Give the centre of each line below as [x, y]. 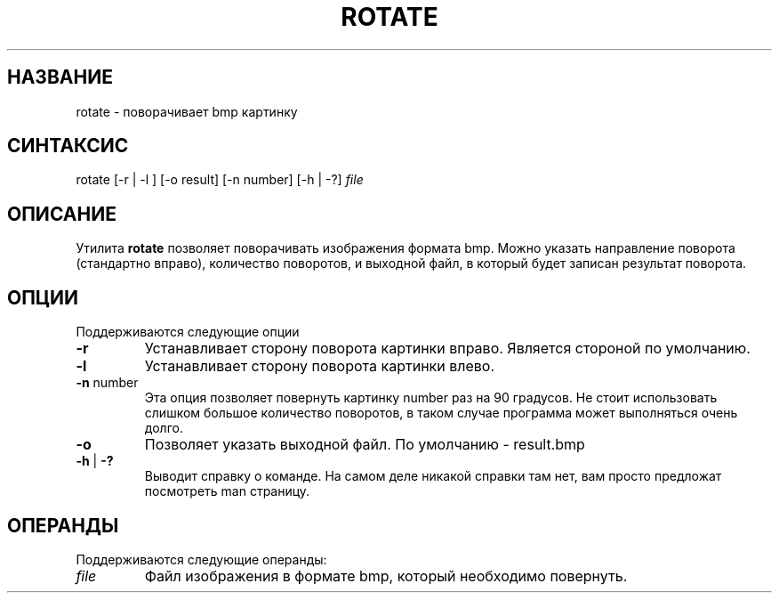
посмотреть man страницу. [227, 491]
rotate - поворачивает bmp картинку [187, 111]
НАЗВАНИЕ [60, 77]
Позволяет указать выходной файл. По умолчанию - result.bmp [365, 445]
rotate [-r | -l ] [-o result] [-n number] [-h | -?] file [220, 180]
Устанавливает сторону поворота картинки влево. [320, 366]
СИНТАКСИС [68, 146]
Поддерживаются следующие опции [188, 332]
